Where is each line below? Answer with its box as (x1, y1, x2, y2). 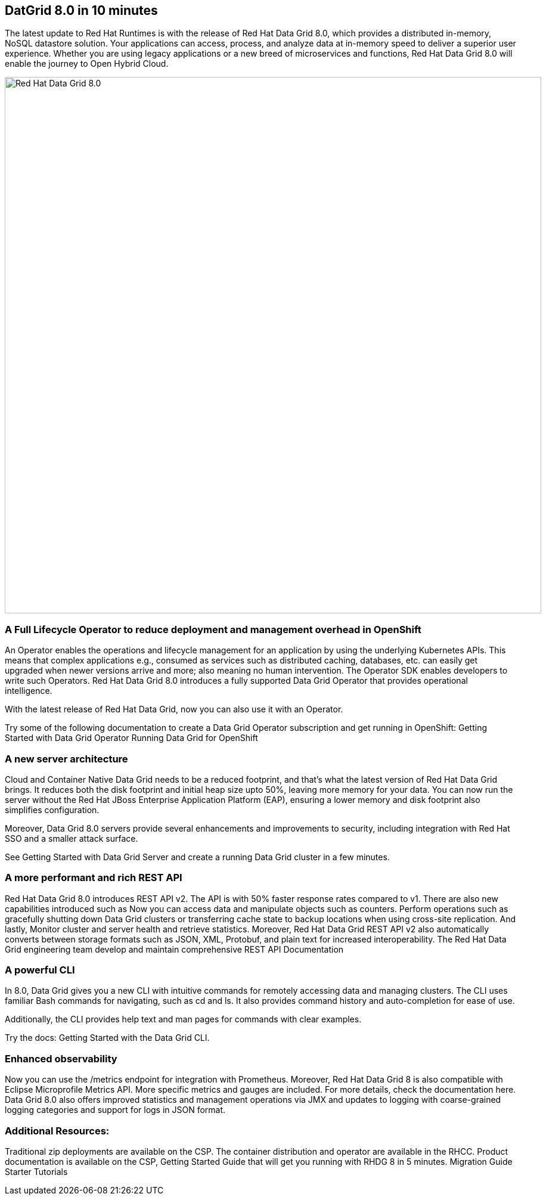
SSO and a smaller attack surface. (5, 833, 138, 844)
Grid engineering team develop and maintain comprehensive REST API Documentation (5, 944, 344, 954)
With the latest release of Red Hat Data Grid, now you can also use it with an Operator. (5, 704, 343, 715)
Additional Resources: (5, 1124, 110, 1137)
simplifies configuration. (5, 804, 100, 815)
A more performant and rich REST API (5, 872, 182, 884)
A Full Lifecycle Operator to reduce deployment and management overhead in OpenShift (5, 623, 421, 635)
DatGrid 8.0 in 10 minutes (5, 3, 158, 18)
